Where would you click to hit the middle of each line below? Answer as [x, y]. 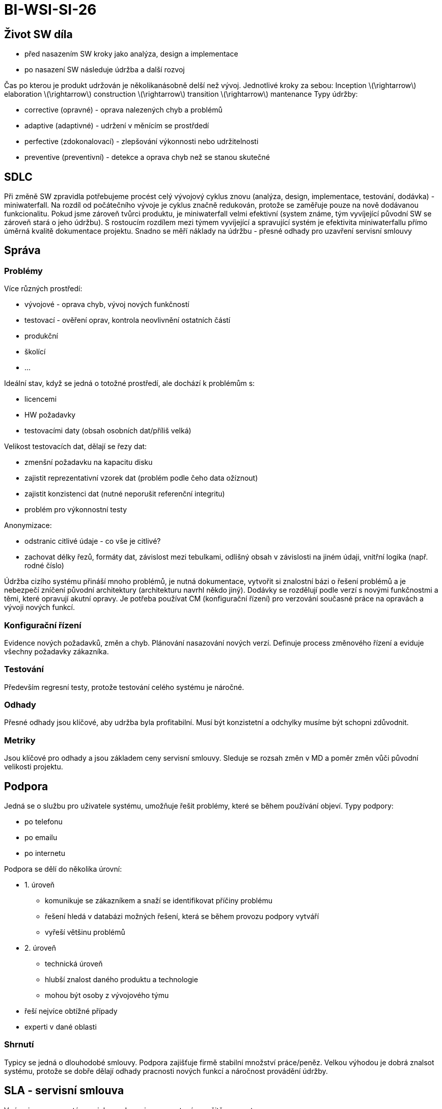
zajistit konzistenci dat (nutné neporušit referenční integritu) [125, 494]
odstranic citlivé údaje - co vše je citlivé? [93, 541]
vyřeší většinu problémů [85, 932]
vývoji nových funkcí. [40, 607]
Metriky [20, 740]
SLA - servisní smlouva [64, 1091]
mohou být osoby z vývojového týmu [107, 995]
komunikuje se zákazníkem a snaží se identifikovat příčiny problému [159, 901]
